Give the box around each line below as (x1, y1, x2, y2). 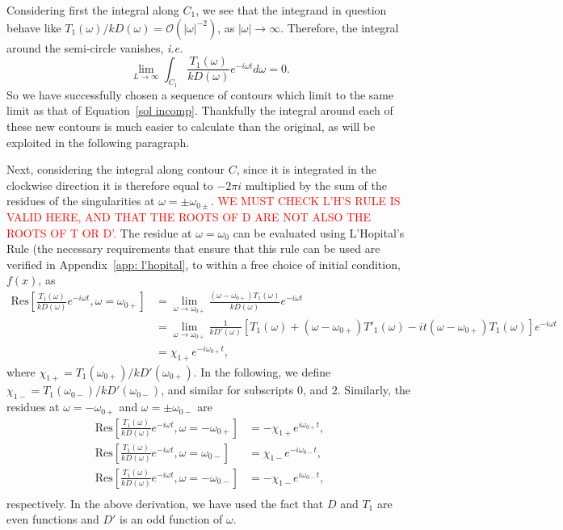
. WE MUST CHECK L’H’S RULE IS (210, 192, 401, 209)
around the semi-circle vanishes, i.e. (6, 39, 183, 56)
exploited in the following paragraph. (6, 133, 190, 150)
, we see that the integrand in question (195, 2, 387, 18)
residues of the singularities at (6, 192, 155, 209)
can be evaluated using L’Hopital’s (233, 224, 405, 241)
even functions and (6, 511, 99, 528)
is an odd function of (120, 511, 223, 528)
